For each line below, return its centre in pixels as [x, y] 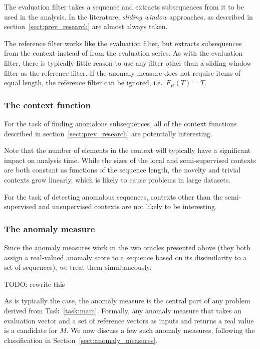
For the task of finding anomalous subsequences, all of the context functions [120, 123]
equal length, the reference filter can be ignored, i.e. [83, 82]
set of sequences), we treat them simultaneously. [78, 267]
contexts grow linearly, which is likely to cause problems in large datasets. [117, 179]
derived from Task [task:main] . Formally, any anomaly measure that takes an [123, 310]
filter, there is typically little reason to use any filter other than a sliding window [128, 62]
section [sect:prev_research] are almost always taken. [86, 26]
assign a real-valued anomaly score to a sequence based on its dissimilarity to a [125, 257]
